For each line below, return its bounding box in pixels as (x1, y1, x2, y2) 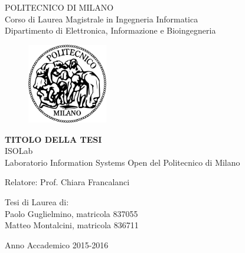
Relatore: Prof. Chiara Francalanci (5, 176, 130, 188)
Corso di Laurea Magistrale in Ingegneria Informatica (5, 12, 198, 25)
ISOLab (5, 144, 33, 157)
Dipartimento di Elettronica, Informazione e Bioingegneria (5, 24, 216, 37)
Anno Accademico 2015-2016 (5, 238, 109, 251)
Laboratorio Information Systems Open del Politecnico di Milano (5, 156, 240, 168)
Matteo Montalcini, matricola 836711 (5, 219, 139, 231)
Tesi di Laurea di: (5, 196, 69, 208)
